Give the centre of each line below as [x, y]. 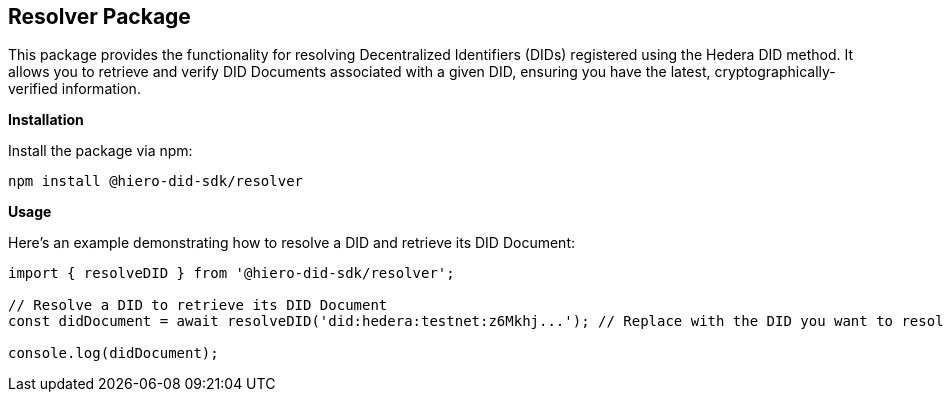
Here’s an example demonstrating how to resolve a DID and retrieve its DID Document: [291, 243]
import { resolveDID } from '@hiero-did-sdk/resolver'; [231, 273]
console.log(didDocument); [113, 353]
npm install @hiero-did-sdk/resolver [156, 181]
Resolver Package [99, 16]
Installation [46, 120]
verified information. [74, 89]
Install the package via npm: [100, 151]
